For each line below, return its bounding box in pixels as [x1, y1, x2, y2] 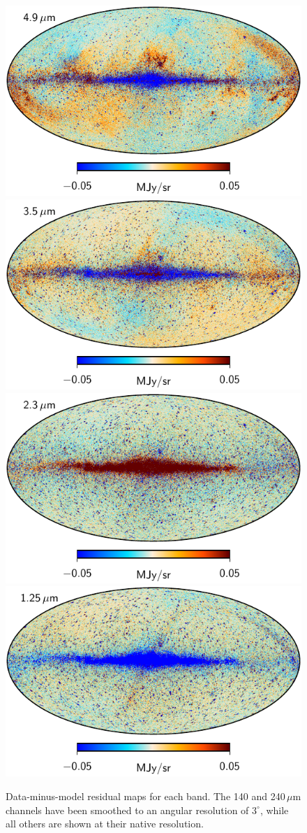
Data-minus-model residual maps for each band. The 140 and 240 [6, 789, 285, 804]
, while [260, 802, 289, 817]
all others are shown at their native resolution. [6, 816, 204, 831]
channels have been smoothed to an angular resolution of [6, 802, 249, 817]
